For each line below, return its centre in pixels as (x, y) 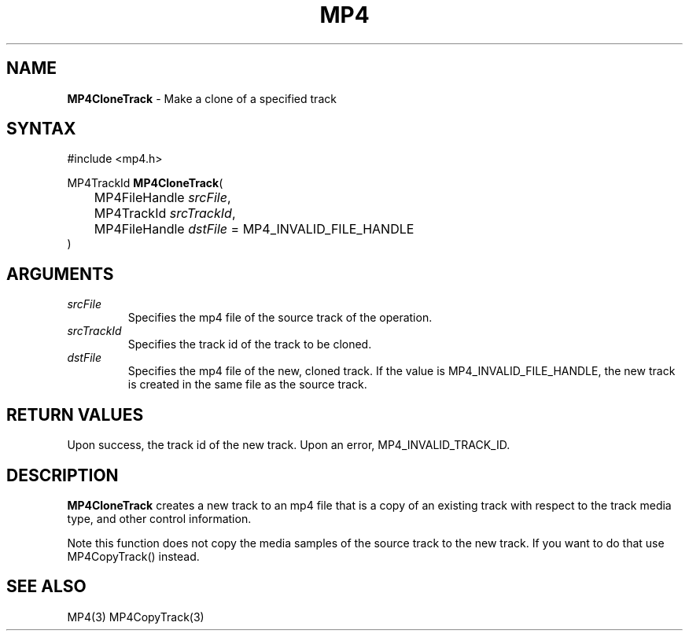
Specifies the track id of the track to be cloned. (250, 344)
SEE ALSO (46, 587)
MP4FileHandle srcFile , (162, 198)
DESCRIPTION (63, 475)
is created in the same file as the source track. (247, 385)
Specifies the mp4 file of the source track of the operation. (280, 318)
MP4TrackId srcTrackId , (165, 214)
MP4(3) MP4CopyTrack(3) (136, 617)
